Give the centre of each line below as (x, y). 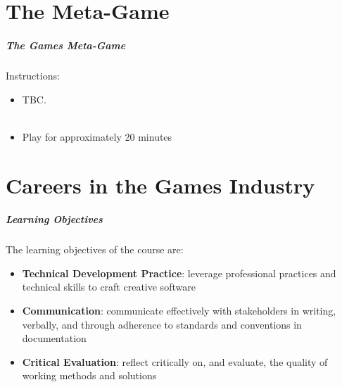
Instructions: (33, 75)
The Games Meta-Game (66, 45)
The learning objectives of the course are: (95, 249)
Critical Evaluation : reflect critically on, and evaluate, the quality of (175, 361)
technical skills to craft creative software (109, 287)
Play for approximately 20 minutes (97, 136)
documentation (54, 338)
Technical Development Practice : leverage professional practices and (179, 273)
